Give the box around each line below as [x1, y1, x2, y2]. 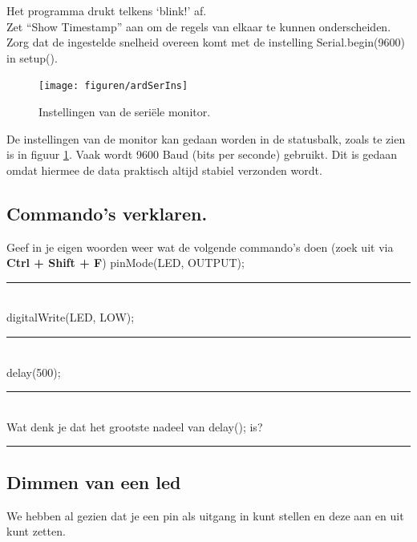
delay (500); [6, 363, 61, 380]
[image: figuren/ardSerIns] [38, 80, 188, 92]
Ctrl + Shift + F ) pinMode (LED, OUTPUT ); [6, 254, 245, 271]
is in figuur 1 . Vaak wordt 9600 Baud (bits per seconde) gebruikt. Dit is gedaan [6, 146, 398, 163]
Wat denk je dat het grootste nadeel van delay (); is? [6, 418, 263, 435]
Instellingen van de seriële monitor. [38, 103, 211, 120]
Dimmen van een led [6, 469, 181, 494]
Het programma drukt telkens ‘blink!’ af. [6, 2, 207, 18]
